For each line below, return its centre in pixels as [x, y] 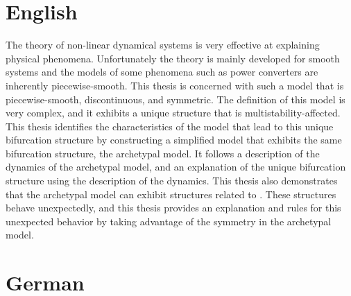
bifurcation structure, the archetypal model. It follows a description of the [163, 153]
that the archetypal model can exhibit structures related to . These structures [171, 194]
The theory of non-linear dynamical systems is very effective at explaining [163, 45]
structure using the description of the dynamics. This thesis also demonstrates [172, 181]
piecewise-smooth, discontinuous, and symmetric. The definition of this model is [175, 99]
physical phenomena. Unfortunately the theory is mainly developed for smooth [173, 58]
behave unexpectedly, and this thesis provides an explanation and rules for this [173, 208]
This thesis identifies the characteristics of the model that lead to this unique [170, 126]
